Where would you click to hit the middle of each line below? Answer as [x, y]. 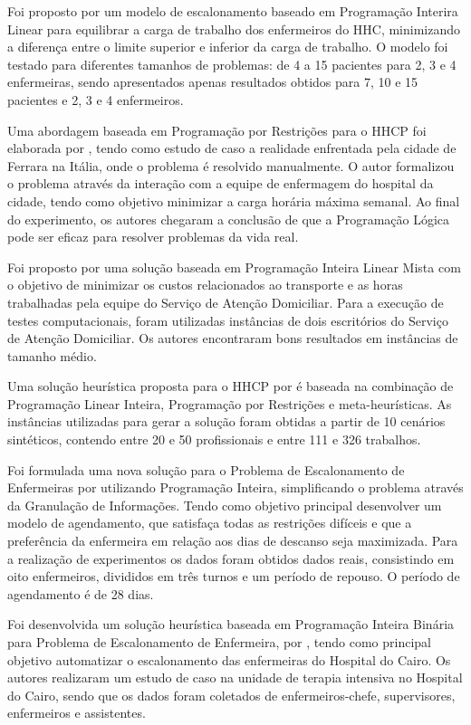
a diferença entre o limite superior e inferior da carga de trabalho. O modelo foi [228, 47]
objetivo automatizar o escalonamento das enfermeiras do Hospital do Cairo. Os [229, 659]
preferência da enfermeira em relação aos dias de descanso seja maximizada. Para [233, 541]
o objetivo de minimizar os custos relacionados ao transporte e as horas [205, 285]
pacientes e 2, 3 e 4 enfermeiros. [96, 99]
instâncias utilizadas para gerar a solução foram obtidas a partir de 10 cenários [226, 421]
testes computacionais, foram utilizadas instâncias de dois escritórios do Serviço [228, 320]
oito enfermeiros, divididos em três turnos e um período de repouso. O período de [234, 576]
